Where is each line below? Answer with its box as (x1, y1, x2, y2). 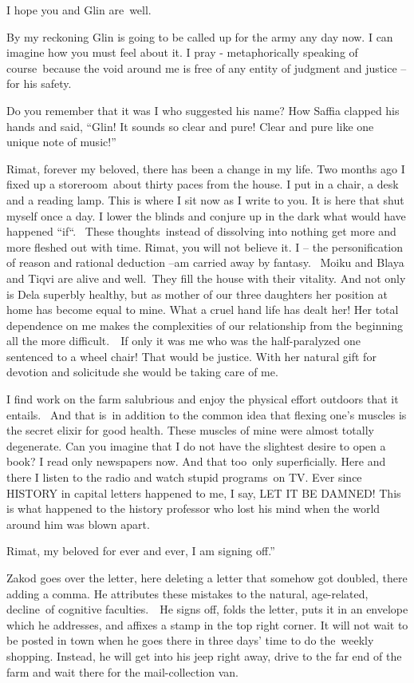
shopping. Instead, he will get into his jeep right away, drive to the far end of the (6, 647, 402, 664)
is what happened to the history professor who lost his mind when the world (6, 500, 380, 517)
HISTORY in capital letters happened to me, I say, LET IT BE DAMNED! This (6, 484, 401, 501)
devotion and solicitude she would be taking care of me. (6, 363, 278, 380)
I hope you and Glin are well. (6, 2, 152, 18)
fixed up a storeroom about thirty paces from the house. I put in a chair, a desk (6, 176, 399, 193)
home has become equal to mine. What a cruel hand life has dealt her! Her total (6, 301, 399, 318)
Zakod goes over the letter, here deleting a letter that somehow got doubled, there (6, 570, 408, 586)
